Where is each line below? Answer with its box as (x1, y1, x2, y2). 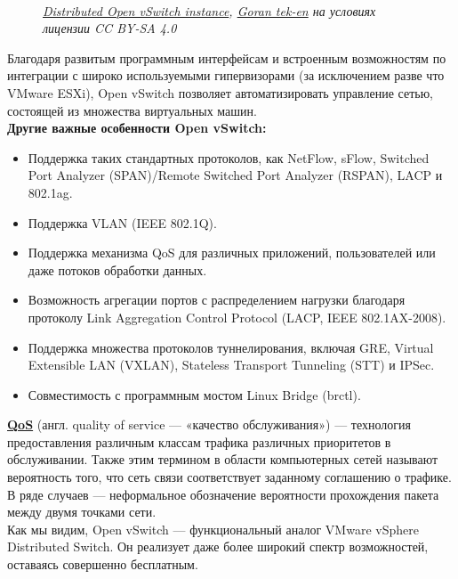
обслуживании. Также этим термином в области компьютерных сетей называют (7, 450, 438, 469)
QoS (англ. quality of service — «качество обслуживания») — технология (7, 415, 411, 434)
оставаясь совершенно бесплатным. (7, 555, 198, 574)
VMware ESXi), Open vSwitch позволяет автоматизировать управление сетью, (7, 83, 434, 102)
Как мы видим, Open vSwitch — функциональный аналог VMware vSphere (7, 519, 419, 538)
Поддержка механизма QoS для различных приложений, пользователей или (28, 243, 436, 262)
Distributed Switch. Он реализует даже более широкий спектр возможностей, (7, 537, 429, 556)
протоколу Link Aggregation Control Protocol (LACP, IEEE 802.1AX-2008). (28, 307, 446, 326)
